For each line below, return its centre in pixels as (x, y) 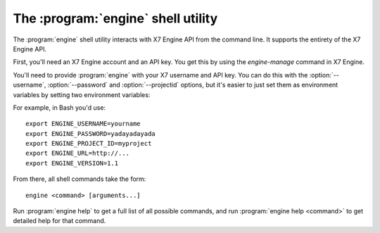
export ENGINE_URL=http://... (78, 153)
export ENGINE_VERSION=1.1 (72, 163)
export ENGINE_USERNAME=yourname (83, 124)
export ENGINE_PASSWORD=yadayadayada (91, 133)
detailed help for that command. (59, 221)
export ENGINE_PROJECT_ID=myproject (89, 144)
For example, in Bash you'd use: (59, 107)
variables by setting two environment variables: (82, 94)
